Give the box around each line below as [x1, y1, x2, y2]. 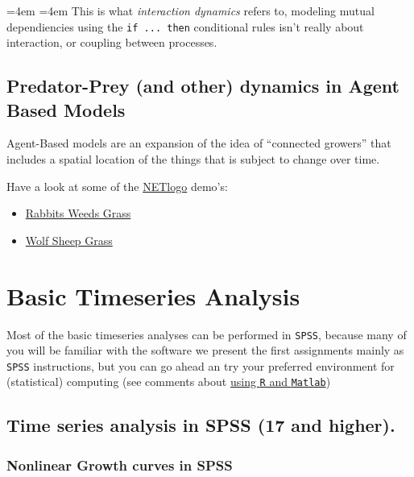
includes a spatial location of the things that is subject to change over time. [6, 151, 380, 168]
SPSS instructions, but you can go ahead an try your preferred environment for [6, 357, 395, 374]
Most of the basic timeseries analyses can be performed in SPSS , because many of [6, 326, 407, 342]
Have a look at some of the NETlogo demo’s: [6, 177, 228, 194]
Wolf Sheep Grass [25, 231, 113, 248]
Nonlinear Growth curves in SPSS [6, 454, 233, 475]
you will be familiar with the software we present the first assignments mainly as [6, 342, 404, 359]
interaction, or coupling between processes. [6, 34, 217, 51]
